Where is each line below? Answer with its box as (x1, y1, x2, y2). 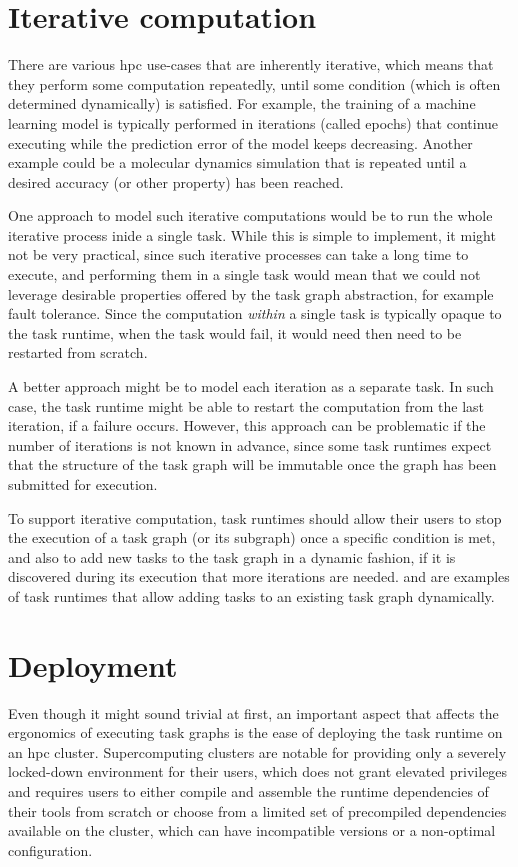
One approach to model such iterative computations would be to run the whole (8, 205, 493, 226)
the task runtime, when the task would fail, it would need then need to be (8, 322, 462, 343)
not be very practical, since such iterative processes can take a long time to (8, 244, 469, 265)
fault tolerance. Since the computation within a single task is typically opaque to (8, 303, 502, 324)
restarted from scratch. (8, 342, 148, 363)
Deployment (8, 644, 178, 685)
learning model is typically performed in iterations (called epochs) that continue (8, 112, 499, 133)
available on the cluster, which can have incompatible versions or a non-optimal (8, 820, 496, 841)
